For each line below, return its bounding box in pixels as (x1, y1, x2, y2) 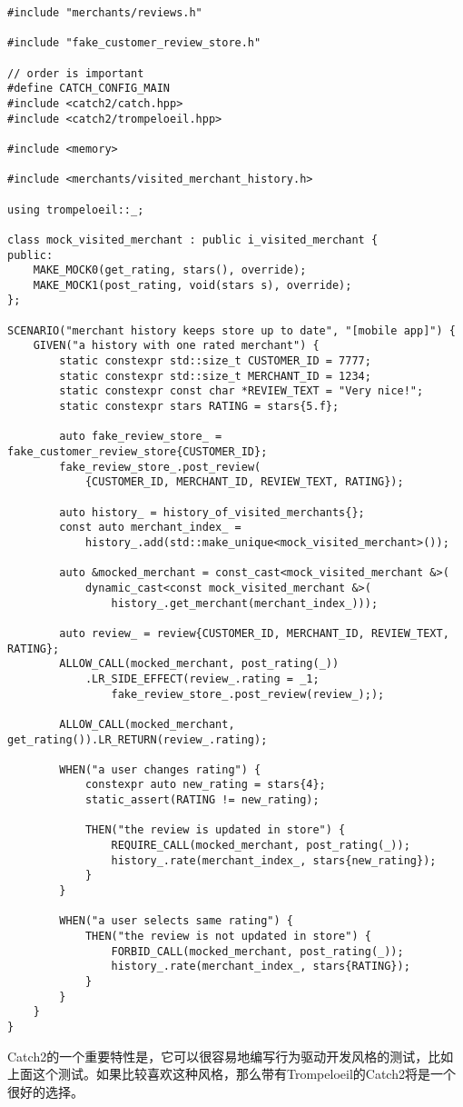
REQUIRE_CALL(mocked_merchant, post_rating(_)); (111, 839, 410, 853)
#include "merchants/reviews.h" (7, 6, 202, 19)
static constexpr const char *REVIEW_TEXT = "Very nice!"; (59, 384, 424, 398)
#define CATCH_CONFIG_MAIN (7, 82, 170, 95)
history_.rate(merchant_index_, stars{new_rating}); (111, 853, 437, 867)
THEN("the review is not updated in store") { (84, 930, 371, 943)
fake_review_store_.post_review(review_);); (111, 687, 385, 701)
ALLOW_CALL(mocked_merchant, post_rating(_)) (59, 657, 340, 671)
